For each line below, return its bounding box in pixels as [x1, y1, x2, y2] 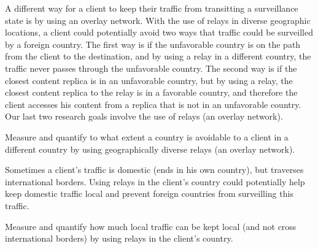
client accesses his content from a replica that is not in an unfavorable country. [5, 98, 301, 110]
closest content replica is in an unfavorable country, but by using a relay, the [5, 74, 293, 86]
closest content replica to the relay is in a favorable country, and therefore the [5, 86, 298, 99]
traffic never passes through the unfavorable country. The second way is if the [5, 61, 297, 74]
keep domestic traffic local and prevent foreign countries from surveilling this [5, 187, 293, 200]
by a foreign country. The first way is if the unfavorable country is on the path [5, 37, 301, 50]
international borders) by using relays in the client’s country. [5, 232, 233, 245]
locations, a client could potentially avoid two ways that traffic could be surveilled [5, 26, 313, 39]
